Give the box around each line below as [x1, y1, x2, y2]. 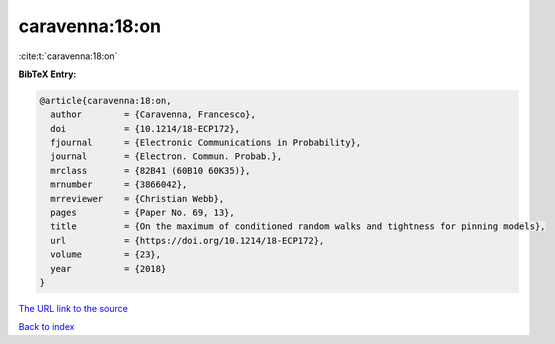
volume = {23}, [50, 249, 162, 260]
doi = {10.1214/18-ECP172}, [50, 123, 240, 134]
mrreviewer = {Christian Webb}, [50, 193, 225, 204]
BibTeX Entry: [18, 68, 77, 80]
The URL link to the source [18, 302, 129, 314]
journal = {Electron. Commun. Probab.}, [50, 151, 283, 162]
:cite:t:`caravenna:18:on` [18, 50, 118, 62]
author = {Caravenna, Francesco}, [50, 109, 257, 120]
